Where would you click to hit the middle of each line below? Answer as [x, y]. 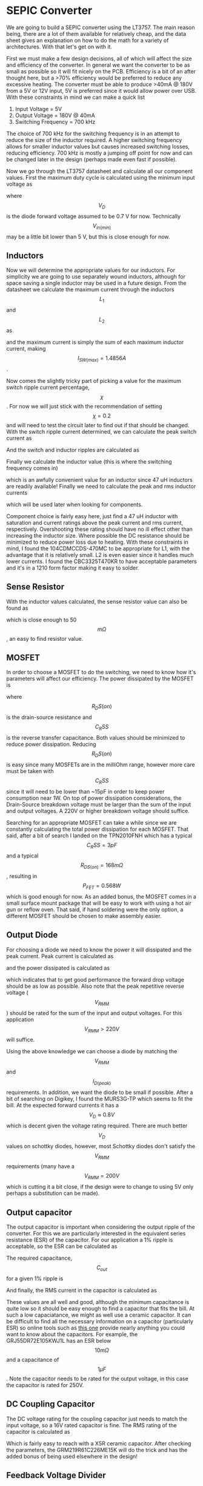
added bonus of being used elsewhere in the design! [72, 1456]
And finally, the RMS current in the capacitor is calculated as [82, 1290]
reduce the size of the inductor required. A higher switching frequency [94, 140]
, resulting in [22, 876]
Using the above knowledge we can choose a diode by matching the [92, 1052]
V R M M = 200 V [102, 1177]
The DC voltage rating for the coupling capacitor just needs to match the [97, 1419]
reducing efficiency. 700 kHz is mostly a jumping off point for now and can [99, 153]
